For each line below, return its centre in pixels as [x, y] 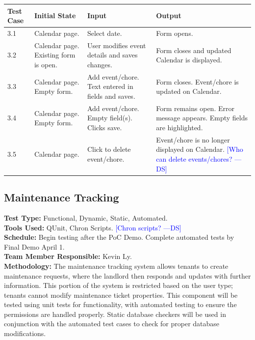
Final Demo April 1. [34, 246]
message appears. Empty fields [202, 118]
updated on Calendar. [189, 91]
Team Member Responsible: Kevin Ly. [68, 256]
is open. [46, 64]
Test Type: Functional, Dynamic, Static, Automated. [86, 217]
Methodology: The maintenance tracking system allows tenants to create [116, 266]
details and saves [112, 55]
